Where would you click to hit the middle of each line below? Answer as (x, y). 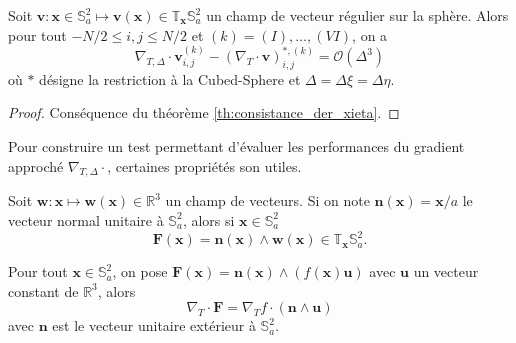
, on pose (140, 271)
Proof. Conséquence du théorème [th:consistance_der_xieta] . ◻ (204, 112)
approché (36, 165)
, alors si (208, 219)
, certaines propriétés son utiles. (204, 165)
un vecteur (446, 271)
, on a (370, 34)
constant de (43, 290)
